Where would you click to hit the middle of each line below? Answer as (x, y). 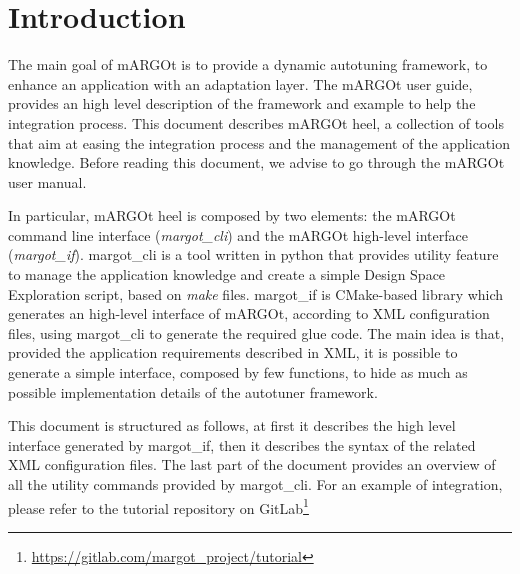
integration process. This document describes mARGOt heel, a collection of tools (256, 122)
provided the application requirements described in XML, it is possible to (233, 352)
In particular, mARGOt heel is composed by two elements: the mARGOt (232, 215)
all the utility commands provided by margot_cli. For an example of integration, (255, 484)
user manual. (47, 181)
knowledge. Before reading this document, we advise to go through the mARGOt (256, 162)
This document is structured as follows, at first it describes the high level (232, 425)
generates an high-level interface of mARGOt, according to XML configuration (249, 313)
